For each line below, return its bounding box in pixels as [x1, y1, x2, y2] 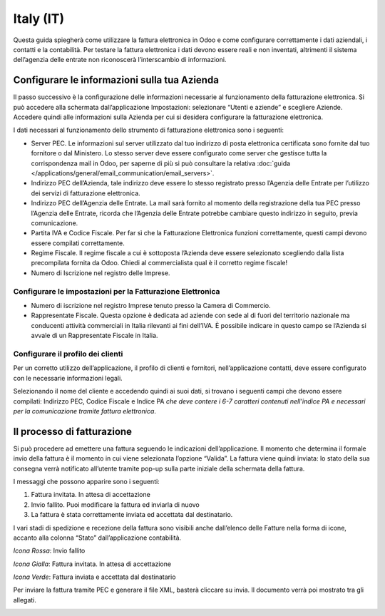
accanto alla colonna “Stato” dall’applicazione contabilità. [13, 533, 182, 542]
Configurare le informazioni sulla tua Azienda [13, 74, 219, 86]
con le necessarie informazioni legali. [13, 374, 123, 382]
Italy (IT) [13, 11, 64, 26]
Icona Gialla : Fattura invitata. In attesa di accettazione [13, 560, 171, 568]
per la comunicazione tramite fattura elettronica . [13, 406, 157, 415]
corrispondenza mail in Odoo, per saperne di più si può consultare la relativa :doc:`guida [31, 159, 291, 168]
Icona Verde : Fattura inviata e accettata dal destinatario [13, 573, 176, 581]
